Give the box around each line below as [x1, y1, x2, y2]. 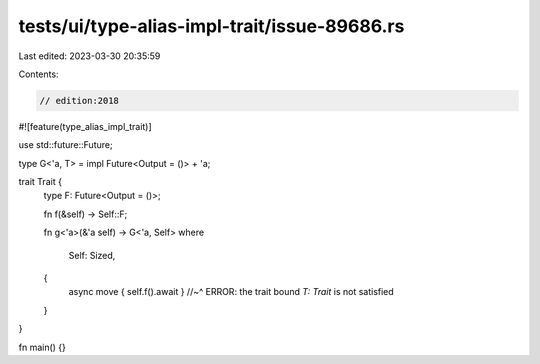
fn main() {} [18, 341, 67, 353]
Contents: [18, 68, 59, 80]
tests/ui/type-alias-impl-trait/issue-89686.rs [18, 15, 405, 37]
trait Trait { [18, 176, 62, 188]
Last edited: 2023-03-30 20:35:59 [18, 50, 161, 62]
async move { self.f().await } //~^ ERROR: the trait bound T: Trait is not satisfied [68, 286, 394, 298]
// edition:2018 [39, 95, 120, 106]
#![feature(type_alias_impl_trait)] [18, 120, 152, 132]
